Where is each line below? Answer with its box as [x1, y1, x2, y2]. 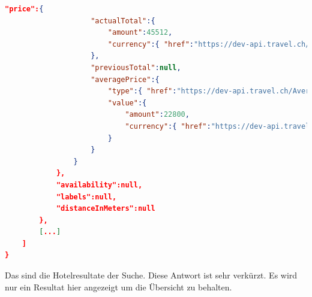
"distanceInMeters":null [56, 204, 155, 213]
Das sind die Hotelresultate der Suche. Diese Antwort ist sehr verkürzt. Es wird [5, 269, 298, 281]
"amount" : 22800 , [125, 110, 190, 119]
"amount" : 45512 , [107, 28, 173, 37]
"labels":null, [56, 192, 117, 201]
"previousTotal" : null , [91, 63, 181, 72]
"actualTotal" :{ [91, 16, 155, 25]
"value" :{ [107, 98, 147, 107]
